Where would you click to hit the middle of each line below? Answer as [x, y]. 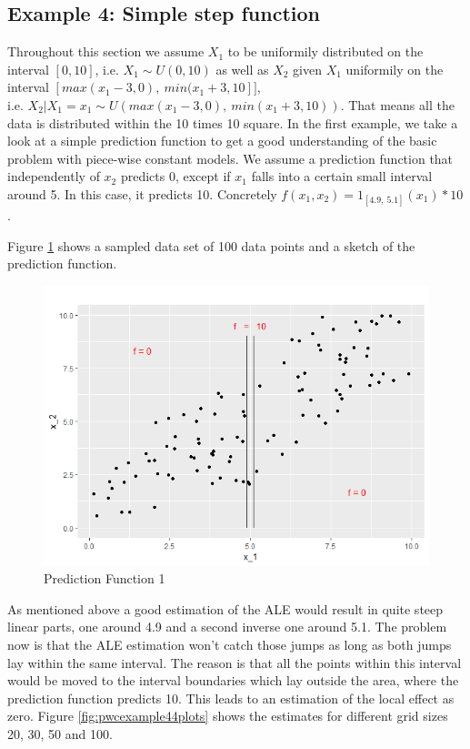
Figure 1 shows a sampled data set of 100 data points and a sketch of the [211, 245]
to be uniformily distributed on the [325, 51]
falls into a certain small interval [342, 176]
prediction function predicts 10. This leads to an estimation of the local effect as [231, 698]
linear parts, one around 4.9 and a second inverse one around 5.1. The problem [227, 627]
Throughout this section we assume [106, 51]
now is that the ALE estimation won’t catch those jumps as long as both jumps [230, 644]
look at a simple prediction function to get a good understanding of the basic [222, 141]
